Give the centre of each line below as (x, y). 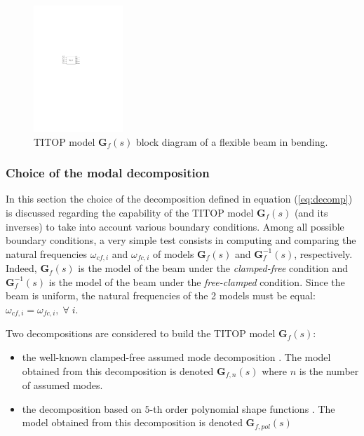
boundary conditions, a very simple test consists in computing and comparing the (181, 240)
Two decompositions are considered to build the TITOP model (141, 333)
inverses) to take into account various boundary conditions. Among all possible (175, 226)
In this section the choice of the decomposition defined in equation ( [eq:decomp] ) (179, 199)
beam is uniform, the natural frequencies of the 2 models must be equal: (161, 295)
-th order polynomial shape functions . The (242, 408)
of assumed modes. (62, 385)
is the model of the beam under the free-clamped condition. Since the (197, 281)
